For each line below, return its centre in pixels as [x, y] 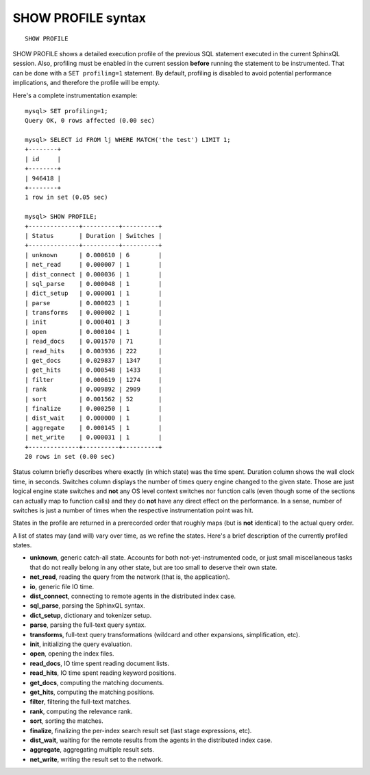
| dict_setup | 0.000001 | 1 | [94, 294]
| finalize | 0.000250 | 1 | [94, 408]
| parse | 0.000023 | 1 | [94, 303]
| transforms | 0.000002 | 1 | [94, 313]
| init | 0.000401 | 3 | [94, 322]
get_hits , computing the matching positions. [92, 692]
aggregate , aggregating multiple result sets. [92, 750]
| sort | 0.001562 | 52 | [94, 399]
